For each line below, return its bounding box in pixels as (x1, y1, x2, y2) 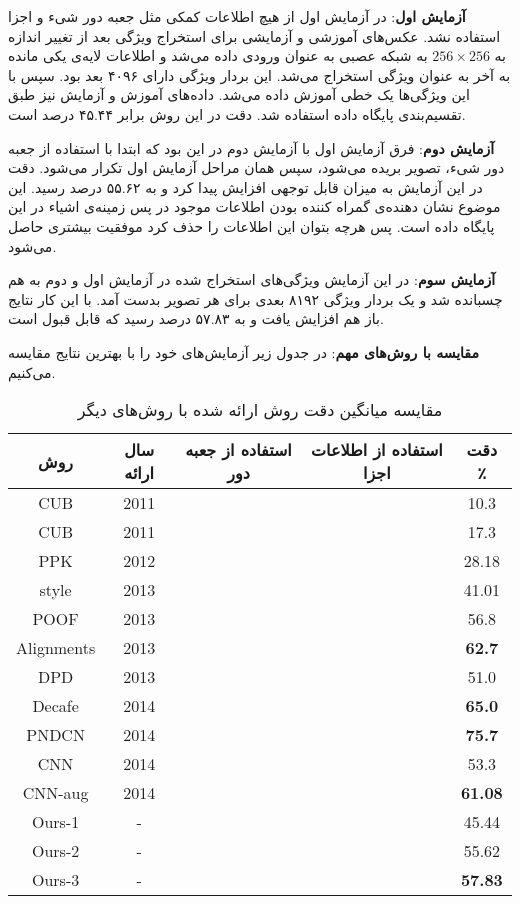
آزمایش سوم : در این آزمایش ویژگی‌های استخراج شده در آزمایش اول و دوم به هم (8, 269, 496, 290)
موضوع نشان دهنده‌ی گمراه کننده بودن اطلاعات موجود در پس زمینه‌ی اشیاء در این (8, 196, 501, 217)
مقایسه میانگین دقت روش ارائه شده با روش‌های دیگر (77, 398, 443, 422)
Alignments (16, 636, 96, 660)
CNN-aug (22, 781, 89, 805)
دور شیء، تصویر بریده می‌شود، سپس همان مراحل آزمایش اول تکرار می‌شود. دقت (8, 157, 505, 178)
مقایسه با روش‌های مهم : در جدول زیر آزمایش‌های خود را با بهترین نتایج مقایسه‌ (8, 341, 479, 362)
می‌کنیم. (8, 361, 56, 382)
